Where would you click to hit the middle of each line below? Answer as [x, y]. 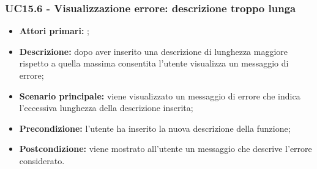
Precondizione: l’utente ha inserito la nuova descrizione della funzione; [155, 128]
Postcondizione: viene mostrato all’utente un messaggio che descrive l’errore [166, 149]
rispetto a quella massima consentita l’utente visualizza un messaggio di [154, 63]
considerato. [42, 160]
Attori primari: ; [54, 31]
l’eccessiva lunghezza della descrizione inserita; [106, 108]
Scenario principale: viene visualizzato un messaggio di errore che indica [160, 95]
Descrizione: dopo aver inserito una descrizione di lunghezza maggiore [154, 51]
